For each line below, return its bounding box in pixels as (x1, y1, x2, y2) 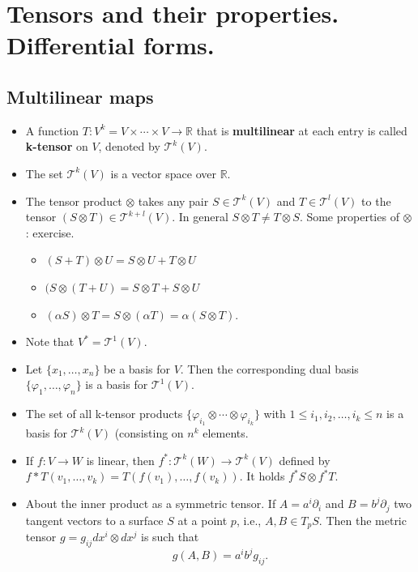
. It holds (239, 467, 285, 484)
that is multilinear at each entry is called (196, 122, 407, 139)
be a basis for (104, 360, 170, 377)
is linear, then (86, 451, 155, 468)
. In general (172, 208, 228, 225)
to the (361, 192, 391, 209)
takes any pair (138, 192, 209, 209)
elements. (203, 425, 249, 442)
